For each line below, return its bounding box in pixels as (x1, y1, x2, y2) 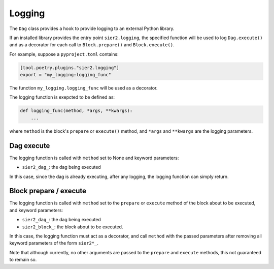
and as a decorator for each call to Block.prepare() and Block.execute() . (9, 42, 175, 48)
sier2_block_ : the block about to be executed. (22, 224, 123, 230)
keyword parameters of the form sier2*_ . (9, 240, 98, 246)
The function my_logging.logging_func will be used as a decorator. (9, 85, 158, 91)
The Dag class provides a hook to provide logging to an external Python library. (9, 25, 175, 32)
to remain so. (9, 257, 37, 263)
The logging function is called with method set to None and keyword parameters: (9, 155, 179, 161)
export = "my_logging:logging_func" (20, 72, 112, 78)
